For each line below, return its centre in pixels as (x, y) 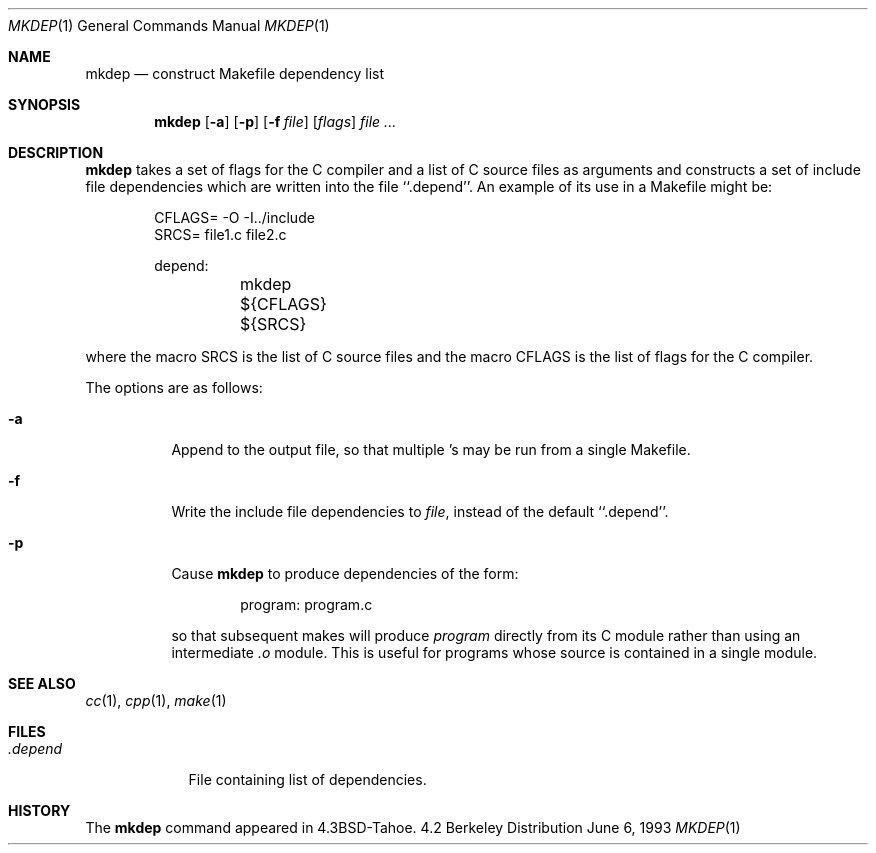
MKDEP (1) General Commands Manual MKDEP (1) (169, 25)
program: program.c (306, 604)
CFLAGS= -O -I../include (234, 217)
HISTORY (39, 810)
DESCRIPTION (56, 152)
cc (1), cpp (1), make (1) (156, 700)
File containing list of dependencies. (307, 779)
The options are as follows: (174, 387)
